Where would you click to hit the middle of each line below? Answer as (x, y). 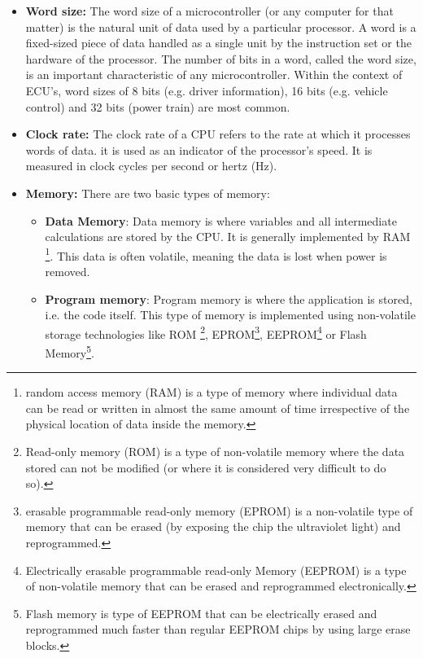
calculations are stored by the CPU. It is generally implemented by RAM (228, 237)
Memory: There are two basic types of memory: (148, 193)
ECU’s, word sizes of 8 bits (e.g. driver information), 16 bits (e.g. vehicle (207, 90)
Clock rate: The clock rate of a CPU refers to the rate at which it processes (218, 134)
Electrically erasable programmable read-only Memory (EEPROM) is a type (216, 570)
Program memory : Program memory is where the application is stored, (229, 298)
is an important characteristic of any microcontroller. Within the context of (214, 75)
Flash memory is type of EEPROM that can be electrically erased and (201, 613)
